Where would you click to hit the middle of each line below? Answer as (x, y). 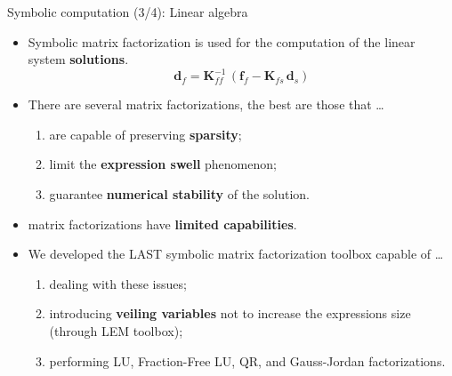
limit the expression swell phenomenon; (163, 164)
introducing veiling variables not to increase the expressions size (230, 313)
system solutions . (78, 59)
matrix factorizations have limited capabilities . (162, 224)
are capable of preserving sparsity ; (145, 134)
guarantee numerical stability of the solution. (179, 194)
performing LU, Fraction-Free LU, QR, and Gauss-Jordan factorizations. (247, 360)
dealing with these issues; (118, 283)
